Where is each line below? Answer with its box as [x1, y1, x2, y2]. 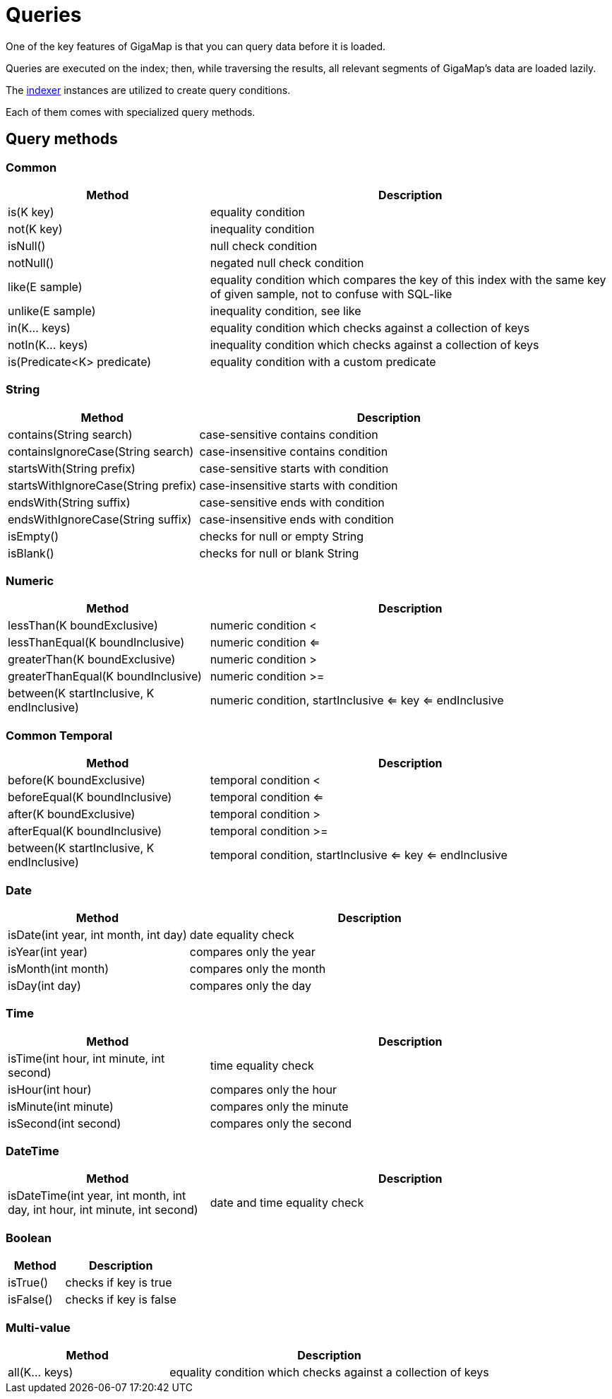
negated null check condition [210, 255, 364, 270]
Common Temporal [6, 728, 113, 743]
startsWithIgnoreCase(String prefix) [8, 478, 197, 492]
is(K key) [8, 204, 54, 219]
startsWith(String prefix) [8, 461, 136, 476]
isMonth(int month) [8, 961, 109, 976]
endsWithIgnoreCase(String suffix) [8, 512, 192, 526]
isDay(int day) [8, 978, 81, 993]
